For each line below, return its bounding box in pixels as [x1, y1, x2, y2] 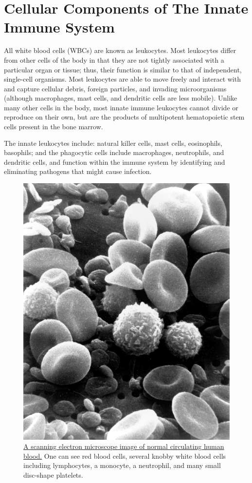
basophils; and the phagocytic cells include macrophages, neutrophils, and [4, 147, 224, 157]
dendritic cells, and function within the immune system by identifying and [4, 156, 225, 167]
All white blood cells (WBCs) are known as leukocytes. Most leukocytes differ [4, 45, 236, 55]
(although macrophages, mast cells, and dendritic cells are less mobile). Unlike [4, 93, 237, 103]
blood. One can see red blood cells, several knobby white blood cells [23, 450, 226, 461]
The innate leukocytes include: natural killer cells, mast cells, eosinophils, [4, 138, 222, 148]
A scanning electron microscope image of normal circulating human [23, 441, 224, 451]
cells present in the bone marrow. [4, 121, 103, 132]
